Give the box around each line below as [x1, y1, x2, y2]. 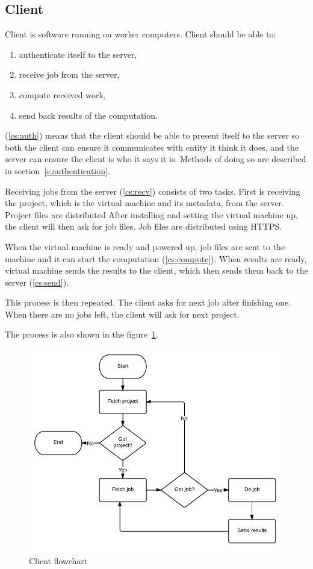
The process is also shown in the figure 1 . [5, 328, 158, 341]
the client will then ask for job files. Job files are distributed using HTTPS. [5, 220, 282, 233]
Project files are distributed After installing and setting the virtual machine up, [5, 208, 298, 221]
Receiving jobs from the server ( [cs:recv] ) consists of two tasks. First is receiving [5, 184, 300, 197]
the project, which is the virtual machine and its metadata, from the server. [5, 196, 284, 209]
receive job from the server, [19, 68, 120, 81]
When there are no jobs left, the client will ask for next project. [5, 307, 240, 320]
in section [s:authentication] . [5, 164, 110, 177]
